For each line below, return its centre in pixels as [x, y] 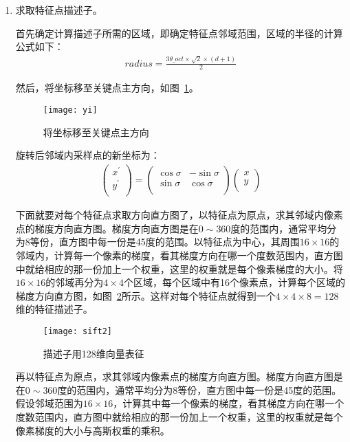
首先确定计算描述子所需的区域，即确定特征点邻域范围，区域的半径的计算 [179, 33]
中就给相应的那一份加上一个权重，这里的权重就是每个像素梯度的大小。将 [179, 268]
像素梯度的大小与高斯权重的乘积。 [92, 430]
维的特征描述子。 [54, 309]
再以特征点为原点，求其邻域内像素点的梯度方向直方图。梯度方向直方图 [174, 376]
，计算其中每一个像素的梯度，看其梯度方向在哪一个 [229, 403]
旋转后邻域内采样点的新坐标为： [88, 155]
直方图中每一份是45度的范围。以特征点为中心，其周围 [179, 242]
